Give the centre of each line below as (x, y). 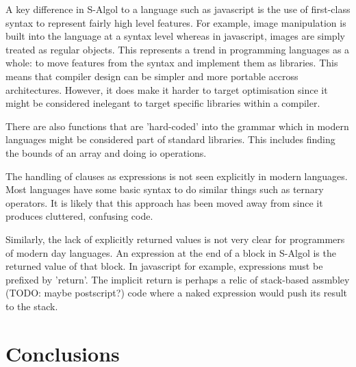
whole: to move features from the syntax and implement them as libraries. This (172, 63)
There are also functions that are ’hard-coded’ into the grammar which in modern (177, 126)
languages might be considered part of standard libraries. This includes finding (170, 139)
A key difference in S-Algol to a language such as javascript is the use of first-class (178, 9)
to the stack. (32, 306)
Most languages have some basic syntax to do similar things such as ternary (165, 189)
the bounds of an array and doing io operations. (106, 152)
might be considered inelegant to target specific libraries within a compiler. (163, 103)
